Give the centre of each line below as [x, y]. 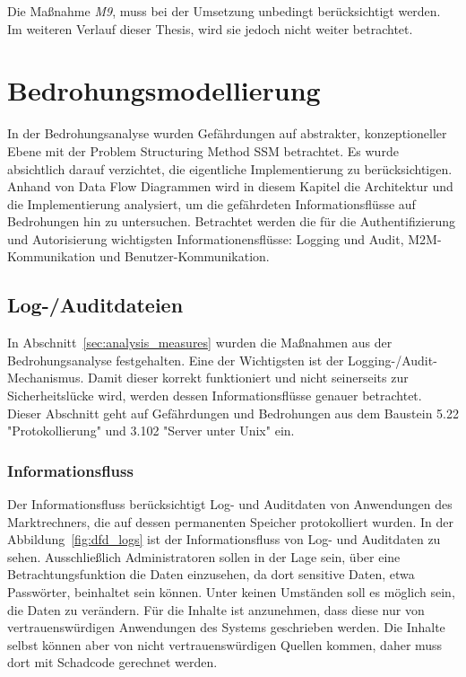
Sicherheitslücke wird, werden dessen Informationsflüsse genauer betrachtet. [215, 396]
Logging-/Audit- [393, 360]
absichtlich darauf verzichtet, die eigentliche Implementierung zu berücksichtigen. [230, 168]
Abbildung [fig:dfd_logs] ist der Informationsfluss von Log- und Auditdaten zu [224, 539]
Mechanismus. [46, 378]
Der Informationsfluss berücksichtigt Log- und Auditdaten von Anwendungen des [230, 504]
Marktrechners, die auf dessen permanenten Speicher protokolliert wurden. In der [231, 521]
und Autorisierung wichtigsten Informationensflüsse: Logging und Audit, [206, 238]
